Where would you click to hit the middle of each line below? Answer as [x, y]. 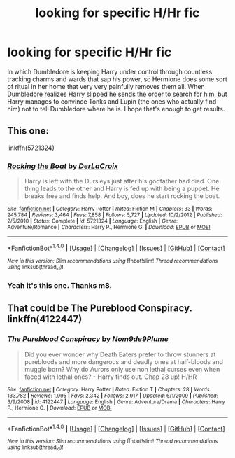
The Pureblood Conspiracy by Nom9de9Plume [88, 339]
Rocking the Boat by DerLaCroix [63, 166]
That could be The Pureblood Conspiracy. [100, 308]
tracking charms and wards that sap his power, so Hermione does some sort [117, 79]
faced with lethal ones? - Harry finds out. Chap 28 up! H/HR [111, 377]
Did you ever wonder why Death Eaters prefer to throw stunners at [120, 354]
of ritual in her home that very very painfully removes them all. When [106, 86]
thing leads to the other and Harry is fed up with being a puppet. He [122, 189]
